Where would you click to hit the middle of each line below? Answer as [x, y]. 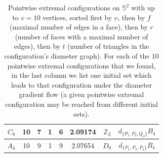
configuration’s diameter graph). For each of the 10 [81, 55]
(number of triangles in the [108, 46]
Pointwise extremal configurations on [64, 7]
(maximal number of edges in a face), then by [79, 27]
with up [143, 7]
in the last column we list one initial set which [81, 75]
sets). [81, 113]
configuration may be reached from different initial [81, 104]
